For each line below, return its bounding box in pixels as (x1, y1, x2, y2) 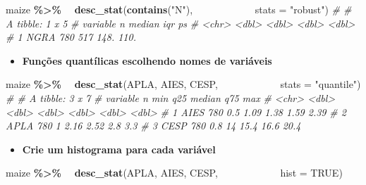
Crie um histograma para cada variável (22, 141, 216, 156)
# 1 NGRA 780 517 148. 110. (6, 30, 136, 44)
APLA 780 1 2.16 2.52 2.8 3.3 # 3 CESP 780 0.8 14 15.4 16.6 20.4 (6, 118, 301, 133)
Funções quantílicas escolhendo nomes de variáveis (22, 53, 272, 68)
